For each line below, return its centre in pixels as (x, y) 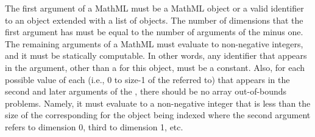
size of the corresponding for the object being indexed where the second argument (158, 115)
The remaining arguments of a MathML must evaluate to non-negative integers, (154, 43)
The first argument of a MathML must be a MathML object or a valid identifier (154, 8)
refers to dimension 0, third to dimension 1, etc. (94, 126)
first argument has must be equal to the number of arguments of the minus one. (154, 32)
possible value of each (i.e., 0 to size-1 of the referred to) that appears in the (147, 79)
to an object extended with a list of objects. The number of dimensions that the (154, 20)
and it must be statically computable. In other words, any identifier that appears (156, 55)
